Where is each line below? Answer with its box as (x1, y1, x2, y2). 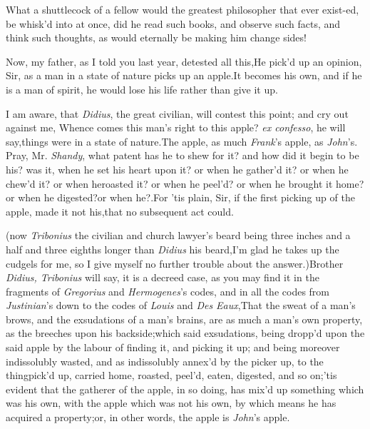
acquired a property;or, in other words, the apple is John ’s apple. (6, 410, 290, 425)
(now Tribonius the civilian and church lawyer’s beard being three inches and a (6, 228, 351, 243)
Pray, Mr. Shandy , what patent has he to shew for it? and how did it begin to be (6, 148, 359, 163)
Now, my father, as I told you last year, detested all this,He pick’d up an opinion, (6, 54, 362, 69)
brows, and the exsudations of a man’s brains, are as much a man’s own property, (6, 311, 363, 326)
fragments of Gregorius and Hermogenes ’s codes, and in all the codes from (6, 283, 329, 298)
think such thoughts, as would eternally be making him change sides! (6, 30, 307, 45)
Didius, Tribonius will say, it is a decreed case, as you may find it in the (6, 270, 319, 285)
